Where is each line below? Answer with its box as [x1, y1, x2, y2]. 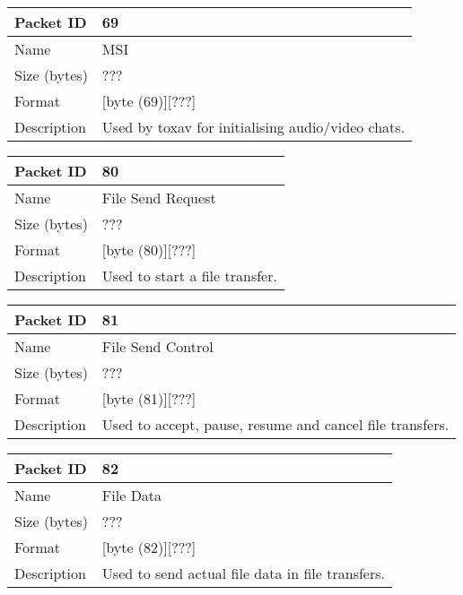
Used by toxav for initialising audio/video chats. [101, 116, 406, 137]
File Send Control [101, 336, 214, 357]
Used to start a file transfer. [101, 265, 277, 286]
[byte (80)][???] [101, 239, 197, 260]
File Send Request [101, 187, 216, 208]
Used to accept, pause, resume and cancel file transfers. [101, 414, 450, 435]
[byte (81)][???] [101, 388, 197, 409]
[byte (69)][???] [101, 91, 197, 111]
